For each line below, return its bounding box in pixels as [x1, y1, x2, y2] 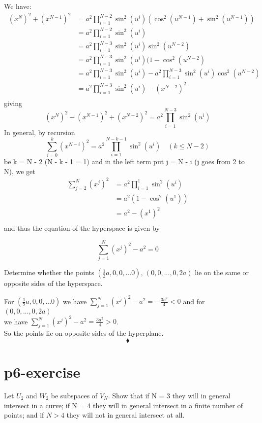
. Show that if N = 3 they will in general [108, 390, 231, 400]
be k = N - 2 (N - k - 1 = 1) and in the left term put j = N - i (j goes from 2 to [4, 156, 245, 167]
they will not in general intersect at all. [66, 410, 185, 420]
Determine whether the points [4, 267, 94, 278]
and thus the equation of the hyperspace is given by [4, 223, 160, 233]
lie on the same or [195, 267, 249, 278]
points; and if [4, 410, 44, 420]
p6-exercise [4, 362, 81, 382]
